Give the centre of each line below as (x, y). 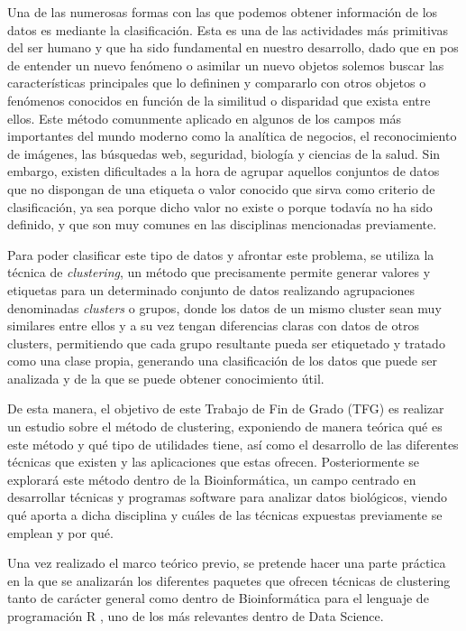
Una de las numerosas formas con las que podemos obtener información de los (223, 12)
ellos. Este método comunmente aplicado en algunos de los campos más (204, 118)
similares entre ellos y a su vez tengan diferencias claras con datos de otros (213, 325)
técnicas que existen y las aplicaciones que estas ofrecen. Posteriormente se (214, 462)
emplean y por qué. (60, 532)
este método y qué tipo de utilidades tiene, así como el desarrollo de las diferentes (233, 444)
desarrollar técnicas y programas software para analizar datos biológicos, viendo (228, 497)
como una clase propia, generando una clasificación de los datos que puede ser (222, 361)
